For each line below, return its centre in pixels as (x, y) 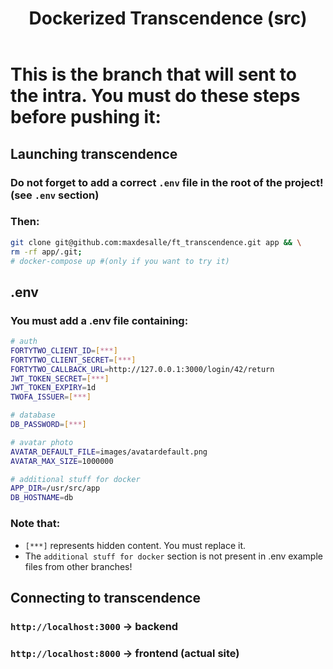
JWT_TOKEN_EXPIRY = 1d (53, 388)
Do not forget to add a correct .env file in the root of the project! (167, 182)
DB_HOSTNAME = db (42, 498)
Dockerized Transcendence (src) (168, 18)
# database (33, 415)
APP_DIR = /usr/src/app (55, 488)
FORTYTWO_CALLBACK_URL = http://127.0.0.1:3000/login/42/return (142, 369)
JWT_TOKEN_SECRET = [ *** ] (60, 378)
